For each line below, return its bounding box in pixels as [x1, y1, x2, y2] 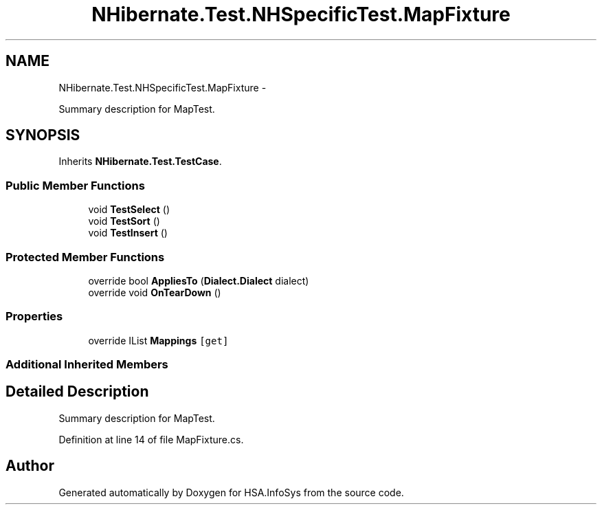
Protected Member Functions [5, 250, 165, 264]
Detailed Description [5, 383, 149, 401]
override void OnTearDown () [88, 286, 221, 298]
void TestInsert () [88, 227, 168, 239]
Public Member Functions [5, 178, 145, 192]
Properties [5, 309, 63, 324]
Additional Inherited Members [5, 357, 168, 372]
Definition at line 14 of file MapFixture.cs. [58, 433, 244, 445]
